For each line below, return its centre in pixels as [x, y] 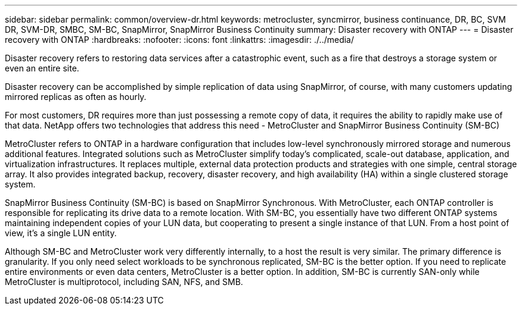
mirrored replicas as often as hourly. [76, 97]
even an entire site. [42, 68]
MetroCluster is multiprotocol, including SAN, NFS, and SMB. [124, 282]
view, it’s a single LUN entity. [61, 233]
